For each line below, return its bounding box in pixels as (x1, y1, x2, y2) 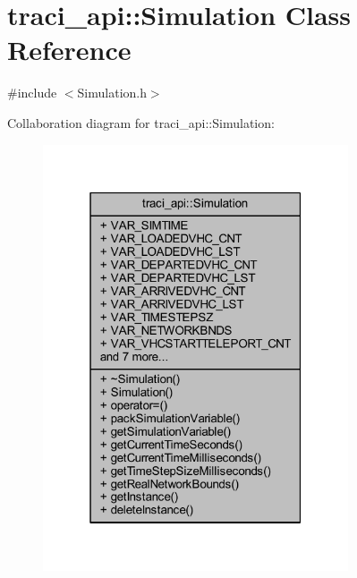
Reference (7, 31, 132, 68)
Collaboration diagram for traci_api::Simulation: (7, 113, 275, 132)
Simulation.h (77, 83, 147, 102)
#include (7, 83, 57, 102)
